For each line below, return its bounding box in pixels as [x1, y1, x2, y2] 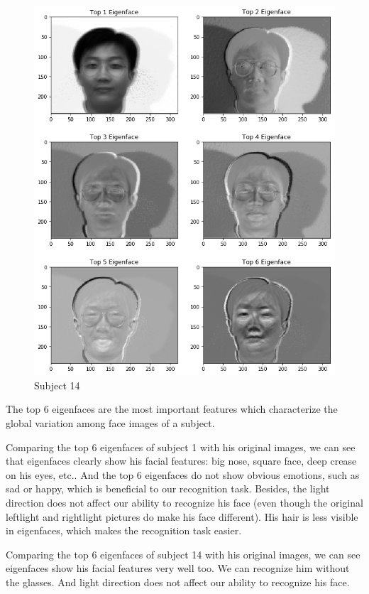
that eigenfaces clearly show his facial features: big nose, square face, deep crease [6, 453, 357, 468]
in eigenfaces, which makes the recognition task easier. [6, 523, 242, 538]
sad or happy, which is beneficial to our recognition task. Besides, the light [6, 481, 330, 496]
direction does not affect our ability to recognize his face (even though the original [6, 495, 363, 509]
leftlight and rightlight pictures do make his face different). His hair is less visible [6, 509, 358, 524]
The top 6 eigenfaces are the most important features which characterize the [6, 401, 338, 416]
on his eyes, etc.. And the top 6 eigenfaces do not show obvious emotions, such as [6, 467, 360, 482]
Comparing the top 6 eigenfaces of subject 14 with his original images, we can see [6, 546, 360, 561]
